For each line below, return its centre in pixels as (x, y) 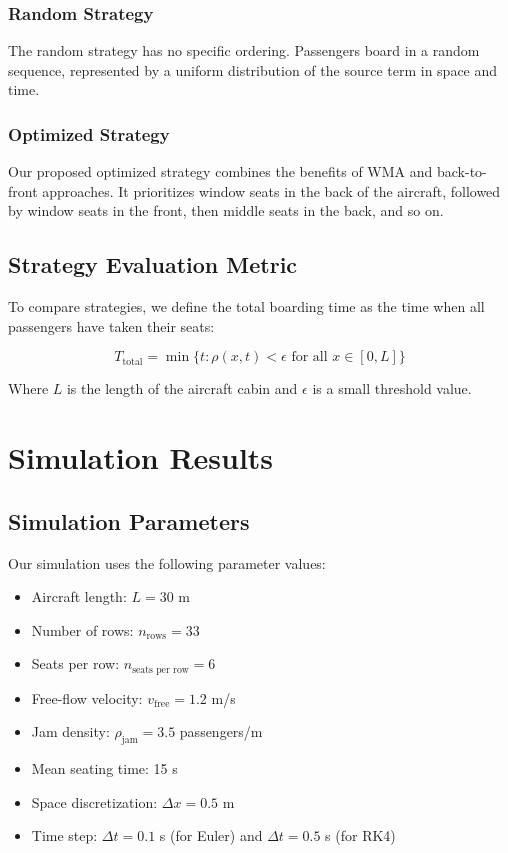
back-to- (461, 171)
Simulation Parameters (129, 520)
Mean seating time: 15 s (104, 768)
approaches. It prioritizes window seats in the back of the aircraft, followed (271, 190)
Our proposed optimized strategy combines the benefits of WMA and (220, 171)
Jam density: (70, 731)
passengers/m (221, 731)
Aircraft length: (79, 596)
